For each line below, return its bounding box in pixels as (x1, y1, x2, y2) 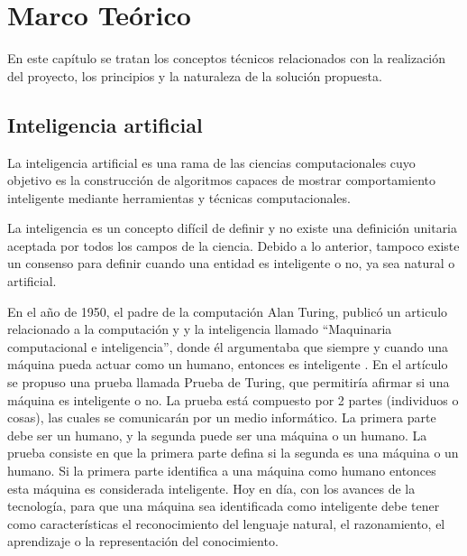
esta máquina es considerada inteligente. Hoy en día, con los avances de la (7, 478, 416, 497)
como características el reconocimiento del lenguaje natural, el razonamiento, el (7, 514, 445, 533)
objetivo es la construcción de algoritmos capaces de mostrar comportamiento (7, 171, 435, 190)
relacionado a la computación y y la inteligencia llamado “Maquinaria (7, 320, 392, 338)
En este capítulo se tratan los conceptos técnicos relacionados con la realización (7, 49, 446, 68)
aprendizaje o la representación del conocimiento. (7, 532, 279, 551)
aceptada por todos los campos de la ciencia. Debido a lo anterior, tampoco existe (7, 236, 460, 255)
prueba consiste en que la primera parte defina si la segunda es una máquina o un (7, 443, 459, 462)
